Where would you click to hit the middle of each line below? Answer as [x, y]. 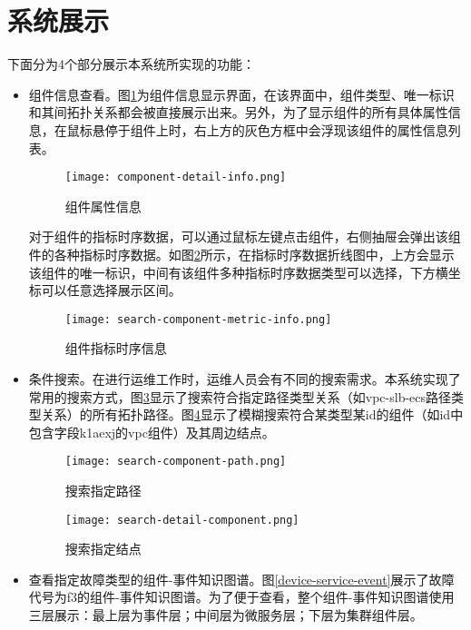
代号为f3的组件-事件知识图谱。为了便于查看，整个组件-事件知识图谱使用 [241, 597]
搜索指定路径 [103, 490]
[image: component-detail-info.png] [176, 177]
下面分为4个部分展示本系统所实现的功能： [131, 64]
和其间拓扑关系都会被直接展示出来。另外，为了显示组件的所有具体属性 [238, 112]
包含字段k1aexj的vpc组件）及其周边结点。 [152, 432]
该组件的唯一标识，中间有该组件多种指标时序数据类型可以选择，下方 [232, 272]
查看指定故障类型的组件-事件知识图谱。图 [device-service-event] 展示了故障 [241, 579]
